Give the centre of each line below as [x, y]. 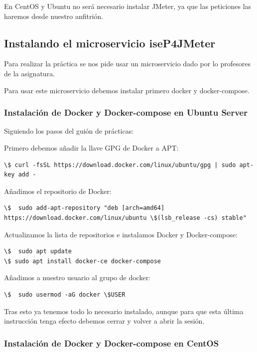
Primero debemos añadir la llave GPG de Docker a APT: [91, 147]
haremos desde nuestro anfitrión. [54, 16]
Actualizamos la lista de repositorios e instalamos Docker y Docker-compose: [121, 234]
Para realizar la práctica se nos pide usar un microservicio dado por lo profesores [127, 64]
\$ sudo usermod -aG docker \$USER [65, 294]
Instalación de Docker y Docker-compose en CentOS [112, 343]
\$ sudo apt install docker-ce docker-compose [82, 261]
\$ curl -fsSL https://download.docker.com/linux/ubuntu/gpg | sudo [120, 165]
